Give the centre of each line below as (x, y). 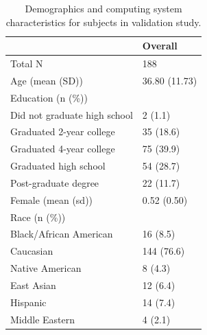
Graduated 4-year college (63, 149)
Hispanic (28, 302)
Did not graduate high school (72, 114)
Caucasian (32, 251)
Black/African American (62, 234)
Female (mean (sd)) (52, 199)
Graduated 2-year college (63, 131)
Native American (46, 268)
